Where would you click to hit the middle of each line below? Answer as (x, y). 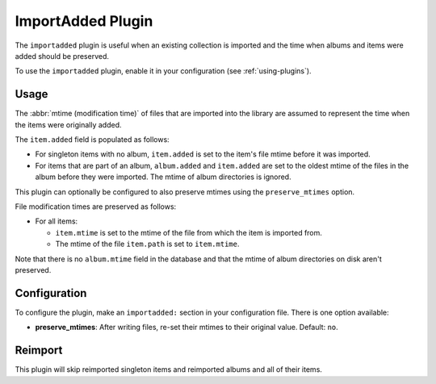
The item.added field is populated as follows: (92, 140)
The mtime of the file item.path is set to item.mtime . (147, 244)
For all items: (57, 221)
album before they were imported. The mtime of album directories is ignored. (163, 177)
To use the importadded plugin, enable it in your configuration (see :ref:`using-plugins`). (163, 71)
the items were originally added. (68, 124)
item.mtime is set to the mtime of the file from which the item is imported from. (189, 232)
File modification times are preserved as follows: (96, 207)
